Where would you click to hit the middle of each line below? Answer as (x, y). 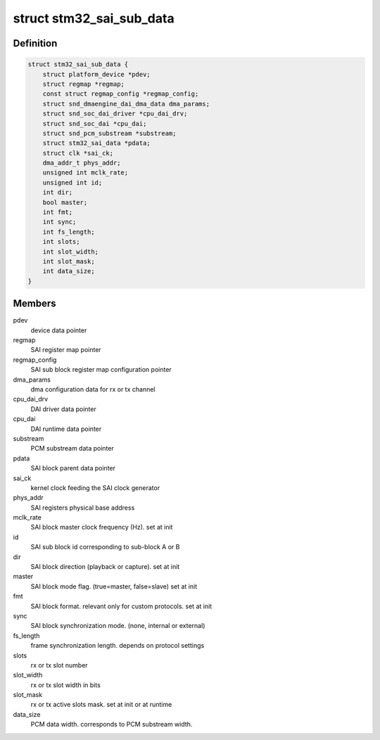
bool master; (65, 202)
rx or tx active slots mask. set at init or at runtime (101, 705)
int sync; (59, 222)
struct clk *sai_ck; (78, 153)
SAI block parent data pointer (73, 468)
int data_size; (69, 271)
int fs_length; (69, 232)
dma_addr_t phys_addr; (82, 163)
